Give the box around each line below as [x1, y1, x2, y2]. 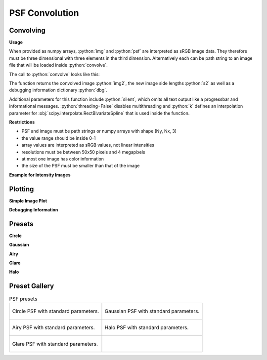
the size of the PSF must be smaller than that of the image [21, 163, 140, 169]
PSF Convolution [9, 7, 79, 18]
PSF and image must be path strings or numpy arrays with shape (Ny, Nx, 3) [21, 128, 177, 134]
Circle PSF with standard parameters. [12, 308, 99, 315]
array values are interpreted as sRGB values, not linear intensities [21, 142, 154, 148]
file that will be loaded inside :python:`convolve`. [9, 62, 108, 68]
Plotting [9, 185, 34, 193]
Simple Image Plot [9, 198, 47, 203]
